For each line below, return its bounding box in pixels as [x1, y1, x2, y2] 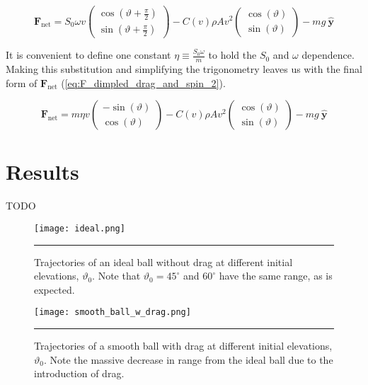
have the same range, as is [219, 268, 333, 283]
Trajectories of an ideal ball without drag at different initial [34, 254, 293, 269]
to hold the [208, 47, 257, 62]
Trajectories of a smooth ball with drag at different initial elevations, [34, 338, 333, 352]
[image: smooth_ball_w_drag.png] [34, 307, 191, 318]
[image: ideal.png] [34, 223, 125, 234]
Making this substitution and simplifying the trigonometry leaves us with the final [6, 61, 362, 76]
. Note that [92, 268, 141, 283]
